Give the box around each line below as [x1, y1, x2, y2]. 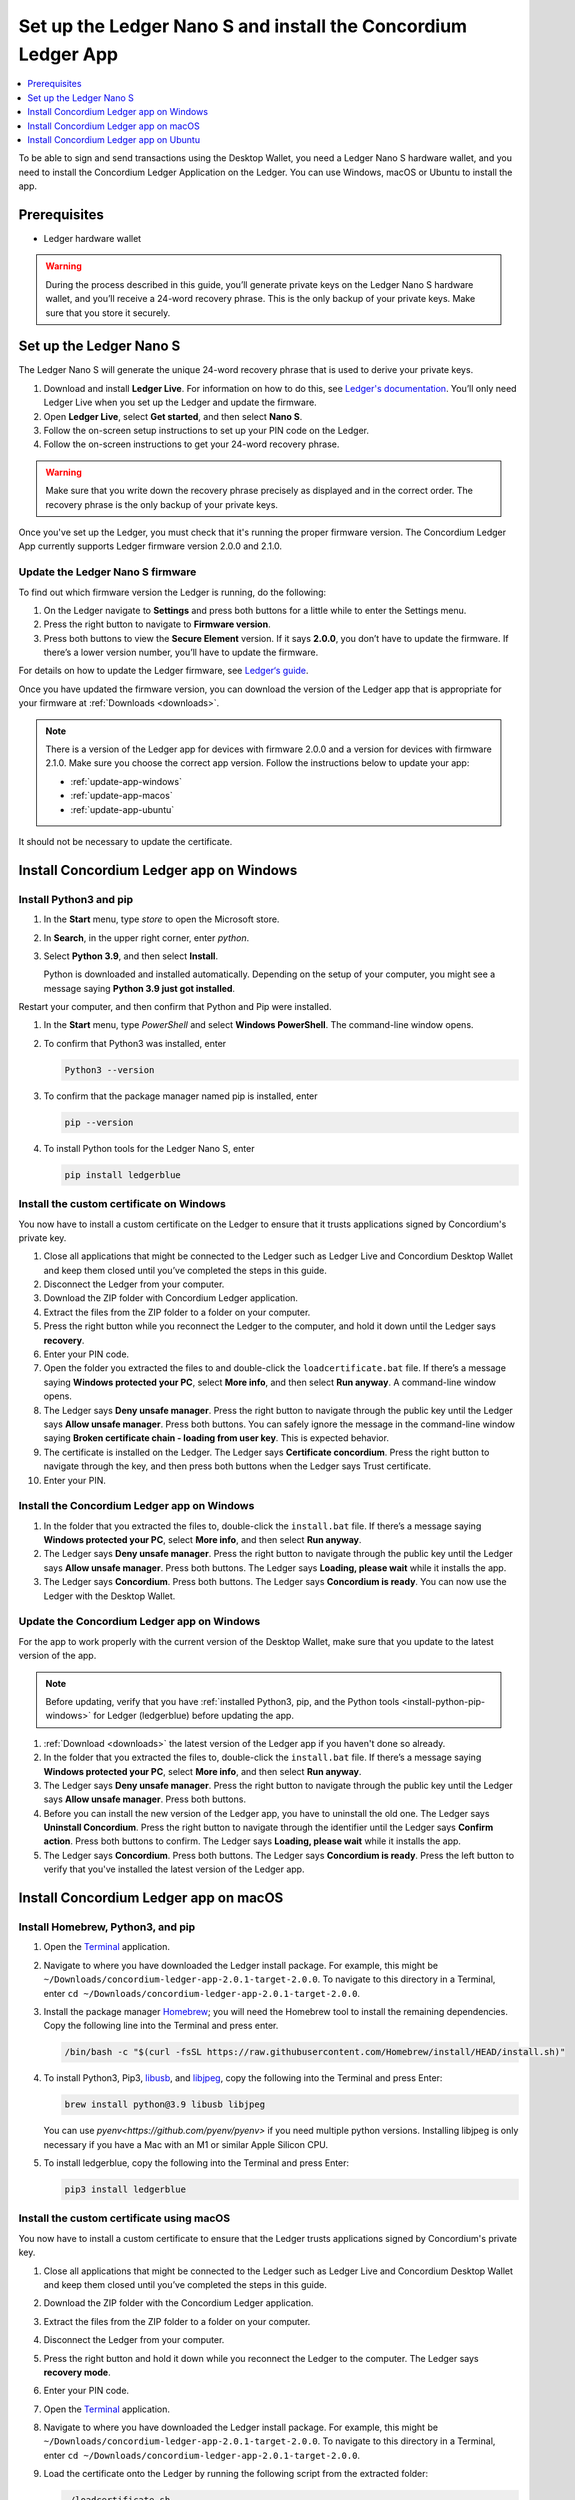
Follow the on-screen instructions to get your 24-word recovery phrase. [43, 438, 340, 450]
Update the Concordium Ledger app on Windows [18, 1615, 261, 1629]
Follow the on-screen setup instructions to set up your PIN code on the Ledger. [43, 425, 370, 437]
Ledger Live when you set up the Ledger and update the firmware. [43, 396, 317, 409]
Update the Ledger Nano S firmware [18, 565, 197, 579]
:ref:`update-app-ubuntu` [70, 803, 175, 815]
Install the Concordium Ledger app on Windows [18, 1499, 255, 1513]
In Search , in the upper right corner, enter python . [43, 931, 250, 944]
